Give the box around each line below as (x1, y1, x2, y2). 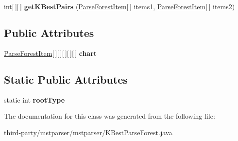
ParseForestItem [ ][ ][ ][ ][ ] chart (4, 48, 97, 58)
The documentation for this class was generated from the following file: (4, 111, 215, 121)
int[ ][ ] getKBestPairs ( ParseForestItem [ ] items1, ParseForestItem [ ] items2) (4, 1, 235, 11)
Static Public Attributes (4, 71, 128, 87)
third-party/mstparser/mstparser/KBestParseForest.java (4, 127, 172, 137)
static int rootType (4, 94, 65, 105)
